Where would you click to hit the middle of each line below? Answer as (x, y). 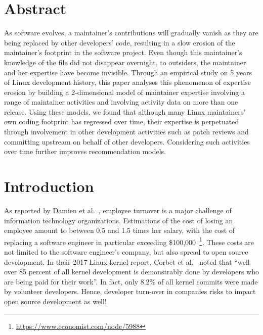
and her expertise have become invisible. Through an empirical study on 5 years (128, 72)
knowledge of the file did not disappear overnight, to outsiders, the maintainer (125, 62)
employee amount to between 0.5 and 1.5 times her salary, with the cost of (120, 230)
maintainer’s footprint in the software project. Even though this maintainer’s (123, 52)
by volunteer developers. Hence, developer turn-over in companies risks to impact (130, 291)
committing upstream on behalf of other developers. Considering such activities (127, 141)
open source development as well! (55, 301)
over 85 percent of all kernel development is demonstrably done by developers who (132, 272)
